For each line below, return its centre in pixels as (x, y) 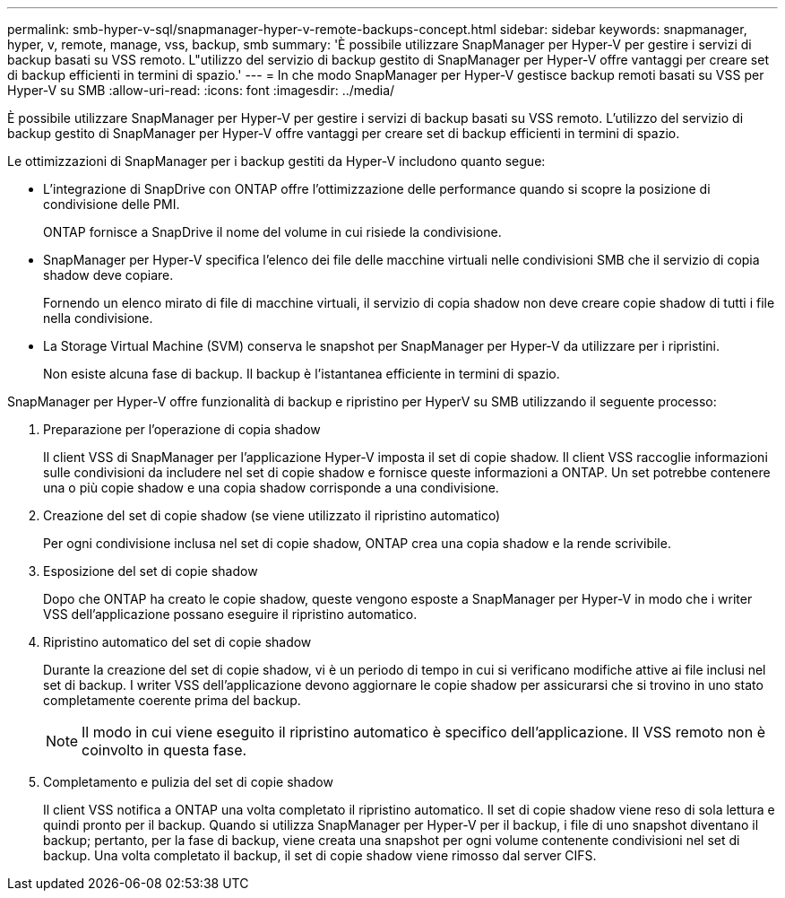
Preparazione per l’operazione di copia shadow (182, 429)
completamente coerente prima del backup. (172, 700)
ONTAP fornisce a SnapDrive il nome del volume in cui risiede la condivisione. (272, 232)
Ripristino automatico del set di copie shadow (177, 642)
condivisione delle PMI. (112, 204)
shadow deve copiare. (108, 275)
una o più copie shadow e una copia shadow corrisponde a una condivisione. (271, 488)
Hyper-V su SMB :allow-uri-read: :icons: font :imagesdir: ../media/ (201, 90)
